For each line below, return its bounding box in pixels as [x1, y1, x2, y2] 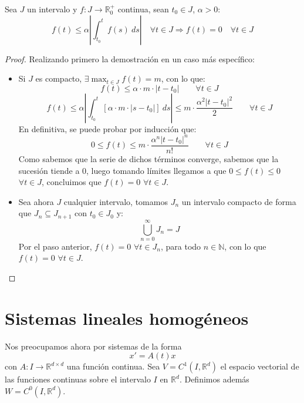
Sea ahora [18, 195, 54, 207]
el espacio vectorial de [220, 360, 299, 372]
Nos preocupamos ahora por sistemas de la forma [5, 340, 182, 352]
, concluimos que [42, 176, 102, 188]
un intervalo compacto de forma [181, 195, 296, 207]
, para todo [160, 240, 201, 252]
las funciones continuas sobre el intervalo [5, 373, 151, 385]
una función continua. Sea [66, 360, 160, 372]
